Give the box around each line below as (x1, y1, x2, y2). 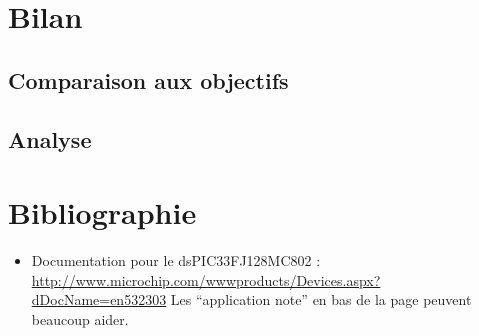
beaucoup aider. (31, 308, 129, 329)
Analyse (8, 123, 92, 154)
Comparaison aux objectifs (8, 64, 289, 95)
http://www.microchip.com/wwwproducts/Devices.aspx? (31, 269, 381, 290)
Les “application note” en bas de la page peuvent (170, 289, 472, 310)
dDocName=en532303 (31, 289, 167, 310)
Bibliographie (8, 192, 197, 233)
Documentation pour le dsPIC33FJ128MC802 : (31, 250, 321, 271)
